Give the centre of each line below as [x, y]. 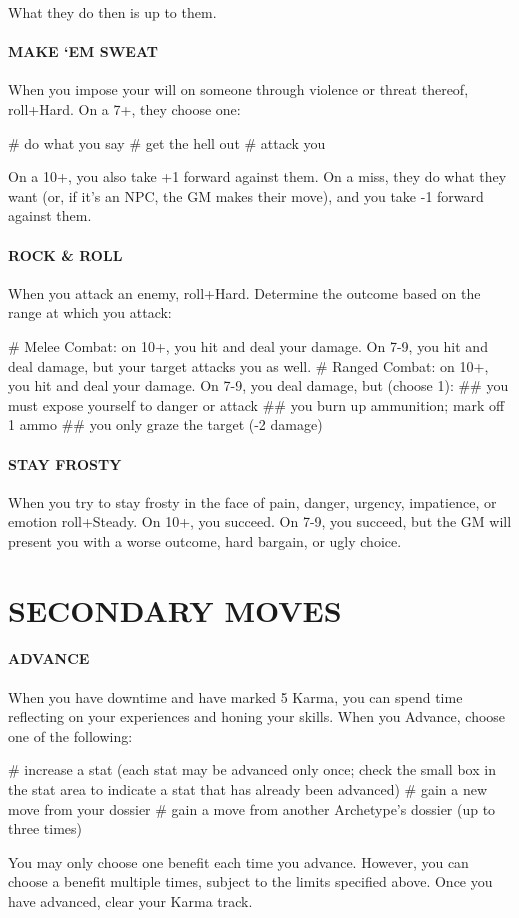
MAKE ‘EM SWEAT [83, 51]
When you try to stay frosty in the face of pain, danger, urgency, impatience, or [252, 501]
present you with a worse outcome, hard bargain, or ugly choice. [205, 540]
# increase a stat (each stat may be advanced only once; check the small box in [252, 769]
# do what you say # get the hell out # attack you [167, 142]
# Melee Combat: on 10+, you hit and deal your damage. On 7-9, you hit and [248, 345]
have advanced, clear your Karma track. [130, 901]
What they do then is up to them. [112, 12]
